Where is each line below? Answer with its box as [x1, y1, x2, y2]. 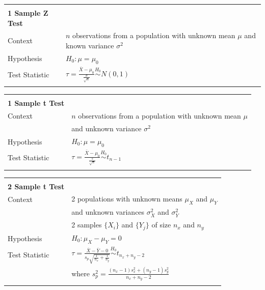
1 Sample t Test [8, 98, 65, 108]
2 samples [71, 219, 102, 230]
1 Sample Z [8, 8, 48, 18]
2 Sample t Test [8, 181, 65, 191]
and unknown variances [71, 207, 145, 217]
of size [151, 219, 171, 230]
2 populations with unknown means [71, 193, 182, 204]
